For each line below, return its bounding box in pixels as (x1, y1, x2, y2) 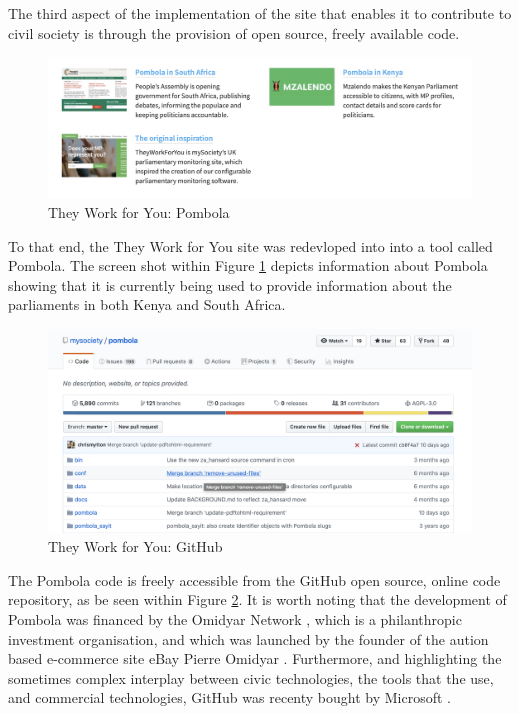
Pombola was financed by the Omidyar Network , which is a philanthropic (8, 609, 462, 630)
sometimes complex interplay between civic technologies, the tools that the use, (8, 667, 494, 688)
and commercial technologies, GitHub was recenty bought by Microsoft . (8, 687, 452, 708)
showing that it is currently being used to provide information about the (8, 274, 452, 295)
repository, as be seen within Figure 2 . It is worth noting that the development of (8, 589, 507, 610)
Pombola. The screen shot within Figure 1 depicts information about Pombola (8, 255, 488, 276)
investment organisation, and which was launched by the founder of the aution (8, 628, 489, 649)
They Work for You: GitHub (48, 536, 223, 557)
